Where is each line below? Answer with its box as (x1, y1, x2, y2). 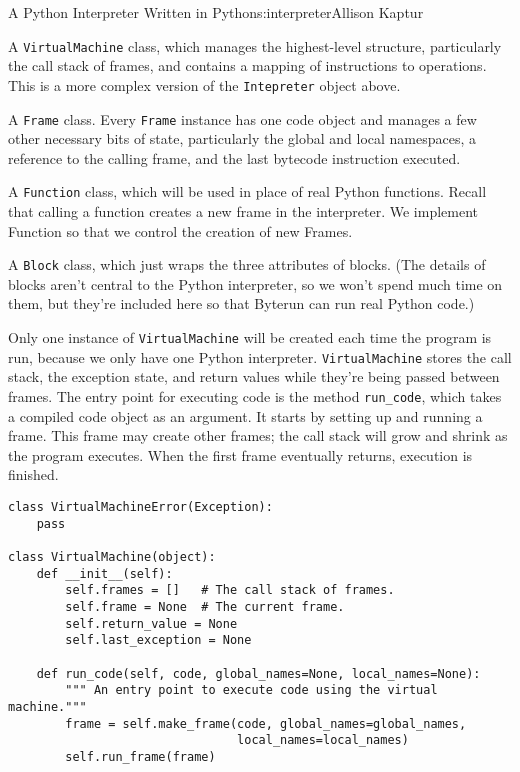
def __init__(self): (36, 566, 173, 581)
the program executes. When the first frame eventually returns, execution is (8, 444, 473, 465)
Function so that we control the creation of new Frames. (8, 220, 353, 241)
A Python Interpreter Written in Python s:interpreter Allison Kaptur (8, 2, 424, 22)
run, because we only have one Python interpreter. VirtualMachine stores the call (8, 346, 512, 367)
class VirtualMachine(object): (8, 549, 216, 564)
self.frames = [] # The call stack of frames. (65, 583, 395, 598)
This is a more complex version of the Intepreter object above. (8, 74, 401, 95)
